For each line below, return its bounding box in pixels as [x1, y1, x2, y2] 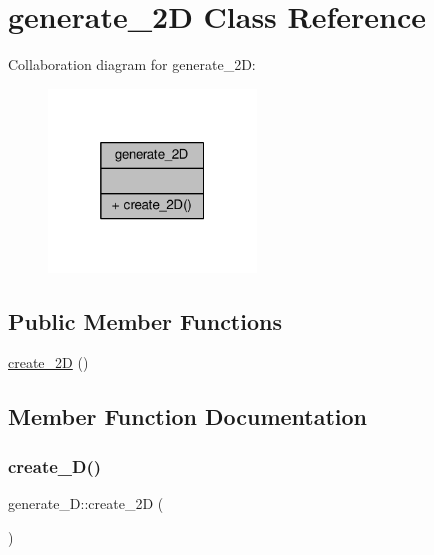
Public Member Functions [8, 305, 282, 336]
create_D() [8, 453, 102, 478]
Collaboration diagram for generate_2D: [8, 54, 256, 75]
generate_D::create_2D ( [8, 492, 164, 513]
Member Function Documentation [8, 401, 368, 432]
